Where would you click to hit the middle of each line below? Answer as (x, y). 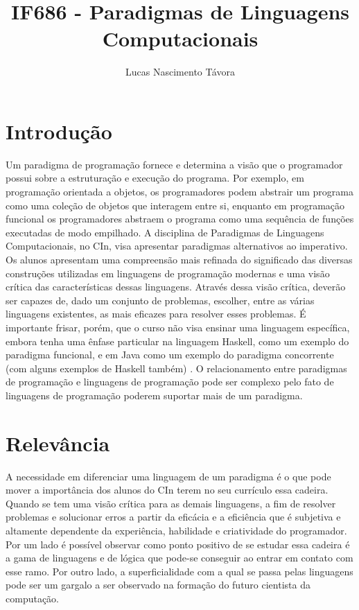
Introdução (59, 131)
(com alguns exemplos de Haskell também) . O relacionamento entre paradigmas (176, 368)
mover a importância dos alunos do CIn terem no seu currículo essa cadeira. (167, 490)
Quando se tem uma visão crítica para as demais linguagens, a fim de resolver (171, 503)
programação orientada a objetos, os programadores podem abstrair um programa (179, 192)
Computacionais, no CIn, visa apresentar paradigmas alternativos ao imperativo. (177, 246)
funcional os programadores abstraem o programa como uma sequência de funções (180, 219)
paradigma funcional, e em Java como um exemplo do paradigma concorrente (170, 355)
